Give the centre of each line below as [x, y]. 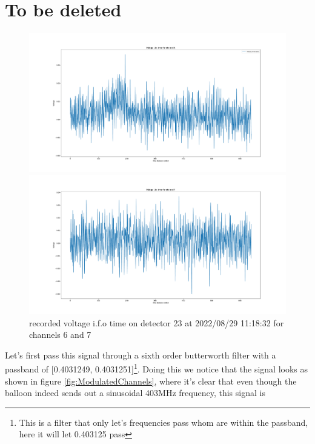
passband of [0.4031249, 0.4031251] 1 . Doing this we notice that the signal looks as [157, 368]
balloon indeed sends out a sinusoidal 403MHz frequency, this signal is [135, 393]
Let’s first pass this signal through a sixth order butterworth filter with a [141, 355]
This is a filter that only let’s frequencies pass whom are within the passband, [164, 422]
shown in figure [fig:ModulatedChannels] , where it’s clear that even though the [151, 381]
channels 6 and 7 [60, 335]
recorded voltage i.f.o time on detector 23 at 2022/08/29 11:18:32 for [157, 322]
